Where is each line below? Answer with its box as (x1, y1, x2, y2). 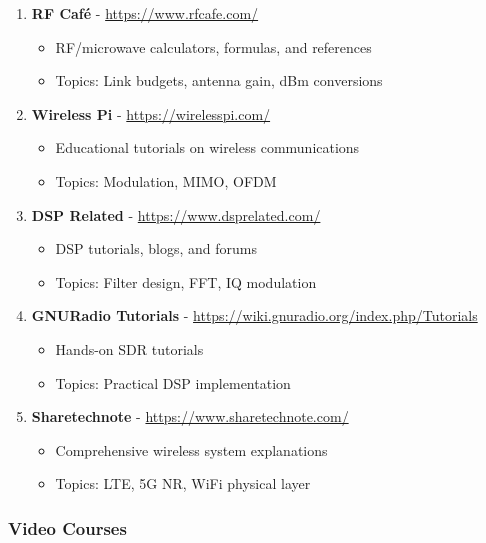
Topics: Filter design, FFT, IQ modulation (55, 271, 317, 292)
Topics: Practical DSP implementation (55, 372, 291, 393)
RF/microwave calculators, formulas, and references (55, 36, 372, 57)
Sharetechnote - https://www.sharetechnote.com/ (31, 406, 349, 427)
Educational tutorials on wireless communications (55, 137, 360, 158)
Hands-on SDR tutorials (55, 338, 204, 359)
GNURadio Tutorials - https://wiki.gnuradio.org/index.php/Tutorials (31, 305, 478, 326)
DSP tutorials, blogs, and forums (55, 238, 257, 259)
